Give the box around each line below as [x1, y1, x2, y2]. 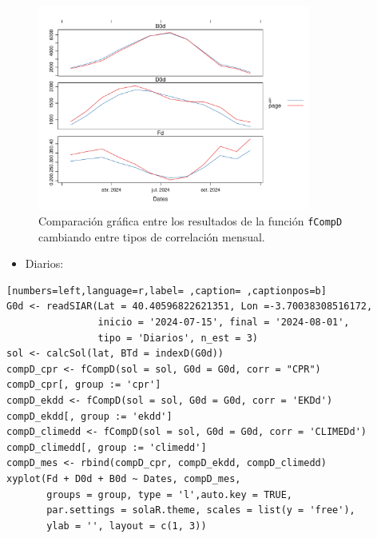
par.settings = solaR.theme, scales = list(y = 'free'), [46, 504, 355, 516]
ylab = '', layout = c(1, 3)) [46, 520, 207, 532]
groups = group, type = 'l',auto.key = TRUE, [46, 488, 292, 500]
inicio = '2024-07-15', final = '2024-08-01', [97, 317, 350, 329]
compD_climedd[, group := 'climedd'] [6, 441, 207, 453]
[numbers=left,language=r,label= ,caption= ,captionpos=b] [6, 285, 327, 297]
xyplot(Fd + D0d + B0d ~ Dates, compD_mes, [6, 472, 241, 484]
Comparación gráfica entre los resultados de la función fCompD [38, 212, 343, 229]
